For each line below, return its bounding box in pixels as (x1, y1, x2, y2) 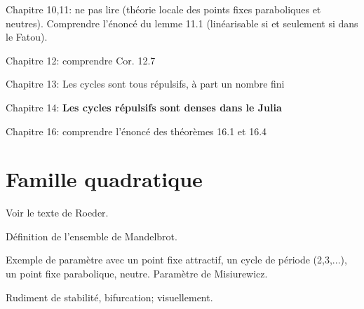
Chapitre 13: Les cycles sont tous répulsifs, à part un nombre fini (6, 76, 285, 91)
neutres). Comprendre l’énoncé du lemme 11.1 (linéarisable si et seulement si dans (6, 15, 358, 30)
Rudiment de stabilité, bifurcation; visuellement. (6, 289, 213, 304)
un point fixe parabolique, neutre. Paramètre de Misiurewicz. (6, 266, 268, 281)
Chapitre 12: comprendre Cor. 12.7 (6, 53, 156, 67)
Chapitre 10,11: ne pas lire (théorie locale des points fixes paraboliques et (6, 2, 321, 16)
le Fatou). (6, 29, 48, 44)
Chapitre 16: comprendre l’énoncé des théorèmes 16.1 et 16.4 (6, 123, 267, 138)
